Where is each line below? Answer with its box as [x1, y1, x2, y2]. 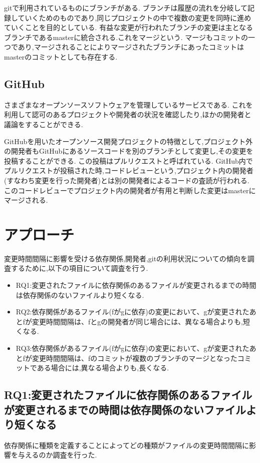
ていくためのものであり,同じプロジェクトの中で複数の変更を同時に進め [18, 12, 251, 23]
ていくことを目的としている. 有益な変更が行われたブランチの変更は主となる [4, 22, 253, 33]
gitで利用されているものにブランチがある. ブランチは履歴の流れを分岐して [4, 3, 248, 13]
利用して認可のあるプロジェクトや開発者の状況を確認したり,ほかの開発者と [4, 109, 251, 120]
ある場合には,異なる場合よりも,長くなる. [37, 362, 169, 373]
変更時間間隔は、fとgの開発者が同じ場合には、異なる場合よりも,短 [32, 316, 250, 326]
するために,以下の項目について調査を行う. [11, 263, 148, 273]
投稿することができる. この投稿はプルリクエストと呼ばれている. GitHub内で [4, 155, 253, 166]
